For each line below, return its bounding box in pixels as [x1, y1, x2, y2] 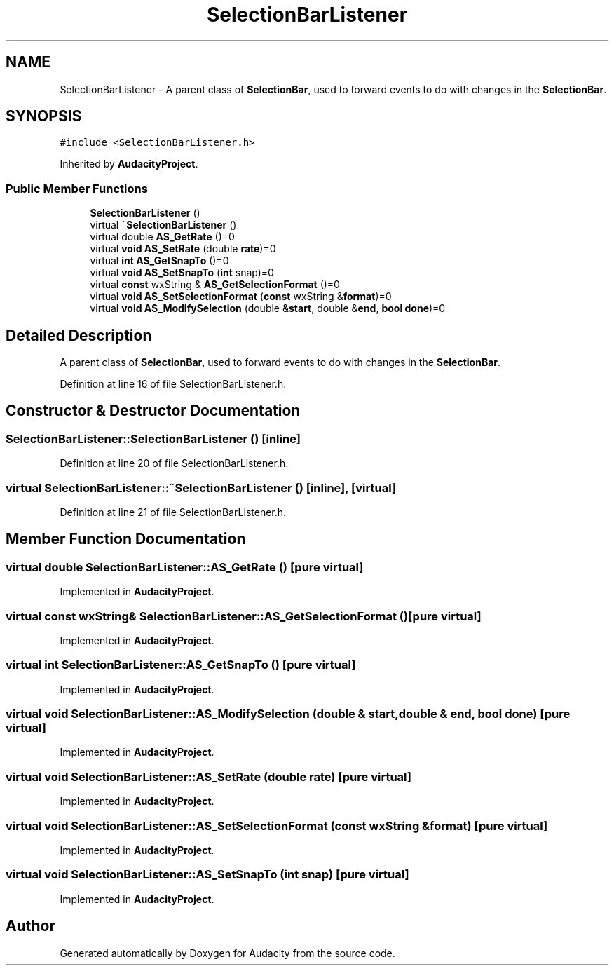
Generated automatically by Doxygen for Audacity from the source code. [60, 946, 395, 959]
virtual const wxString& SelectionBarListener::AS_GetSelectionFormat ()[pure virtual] [6, 609, 482, 623]
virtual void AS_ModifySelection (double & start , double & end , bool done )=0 [90, 302, 446, 315]
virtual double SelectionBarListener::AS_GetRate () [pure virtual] [6, 559, 364, 574]
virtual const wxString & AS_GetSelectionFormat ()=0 [90, 278, 340, 291]
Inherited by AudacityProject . [60, 158, 198, 170]
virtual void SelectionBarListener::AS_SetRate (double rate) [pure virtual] [6, 769, 411, 784]
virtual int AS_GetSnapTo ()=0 [90, 254, 229, 267]
